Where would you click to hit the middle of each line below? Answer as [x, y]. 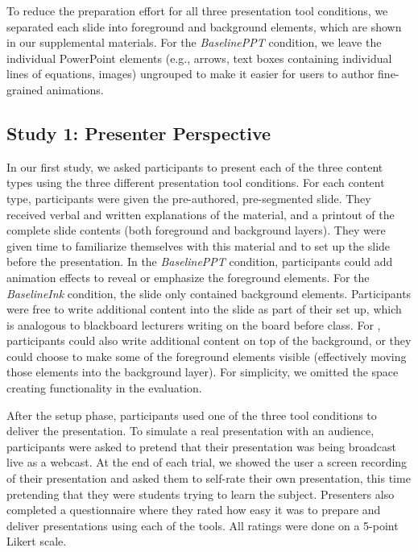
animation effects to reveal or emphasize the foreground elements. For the [188, 277]
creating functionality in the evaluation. [104, 388]
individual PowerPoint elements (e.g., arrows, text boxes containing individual [199, 58]
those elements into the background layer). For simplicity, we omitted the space [203, 372]
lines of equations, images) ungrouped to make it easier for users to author [190, 74]
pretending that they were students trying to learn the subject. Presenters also [201, 494]
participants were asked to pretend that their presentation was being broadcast [202, 446]
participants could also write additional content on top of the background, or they [209, 340]
